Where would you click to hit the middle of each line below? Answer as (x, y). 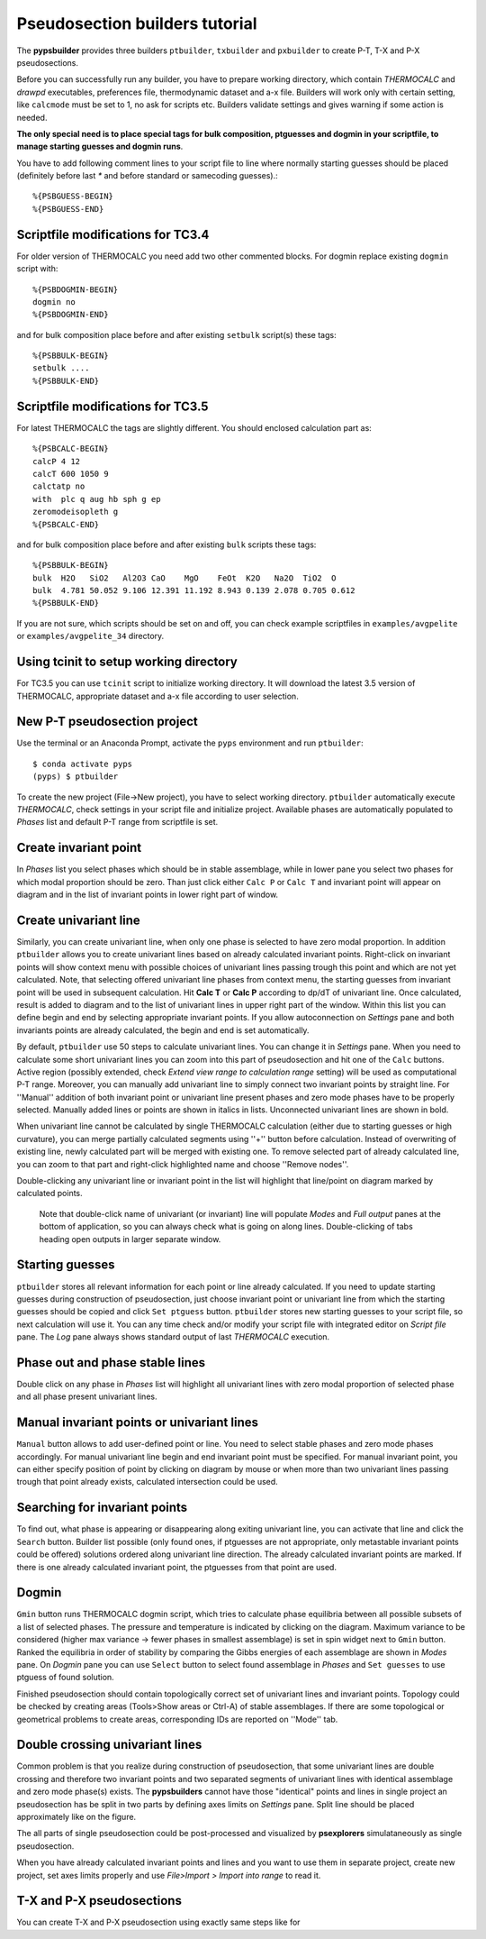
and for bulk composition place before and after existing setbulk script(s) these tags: (176, 334)
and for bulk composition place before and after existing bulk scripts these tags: (166, 544)
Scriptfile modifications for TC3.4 (113, 234)
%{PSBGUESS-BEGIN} (73, 197)
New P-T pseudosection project (107, 722)
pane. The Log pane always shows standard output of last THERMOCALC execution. (173, 1337)
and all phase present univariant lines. (87, 1396)
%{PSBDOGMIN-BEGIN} (76, 289)
